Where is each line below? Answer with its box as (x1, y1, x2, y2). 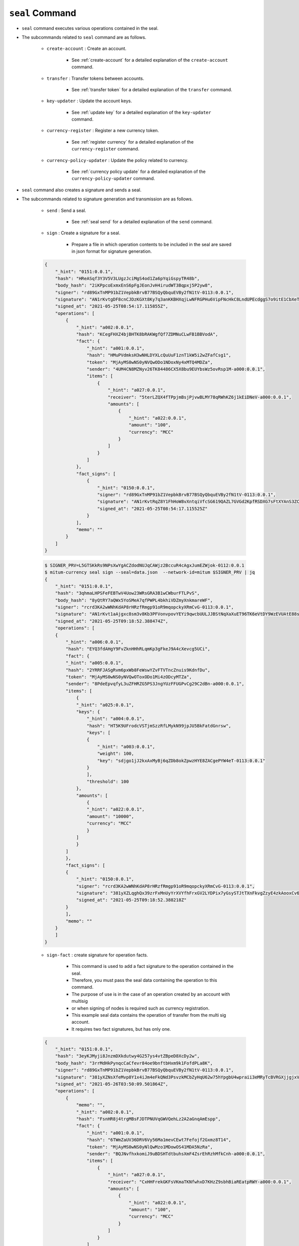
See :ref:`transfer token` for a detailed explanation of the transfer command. (71, 86, 233, 92)
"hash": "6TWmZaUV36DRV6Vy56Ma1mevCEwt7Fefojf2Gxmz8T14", (86, 1137, 232, 1143)
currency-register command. (71, 146, 140, 152)
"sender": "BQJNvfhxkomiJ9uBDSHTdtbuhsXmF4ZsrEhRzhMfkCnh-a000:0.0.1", (86, 1151, 266, 1156)
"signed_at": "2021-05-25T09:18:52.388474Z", (55, 618, 168, 624)
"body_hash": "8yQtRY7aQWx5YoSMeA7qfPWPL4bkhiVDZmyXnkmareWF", (55, 597, 213, 603)
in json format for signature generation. (71, 248, 152, 254)
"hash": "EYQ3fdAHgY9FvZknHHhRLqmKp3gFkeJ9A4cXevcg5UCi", (65, 646, 210, 652)
